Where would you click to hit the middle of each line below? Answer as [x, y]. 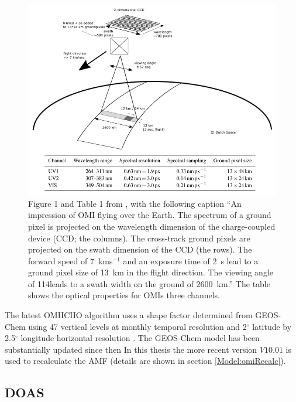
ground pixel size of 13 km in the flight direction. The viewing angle [151, 272]
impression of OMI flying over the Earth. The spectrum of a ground [150, 215]
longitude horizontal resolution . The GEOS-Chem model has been [140, 338]
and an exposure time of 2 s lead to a [191, 260]
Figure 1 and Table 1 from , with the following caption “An [135, 203]
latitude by [272, 326]
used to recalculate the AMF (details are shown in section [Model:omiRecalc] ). [145, 361]
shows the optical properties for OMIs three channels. [124, 295]
